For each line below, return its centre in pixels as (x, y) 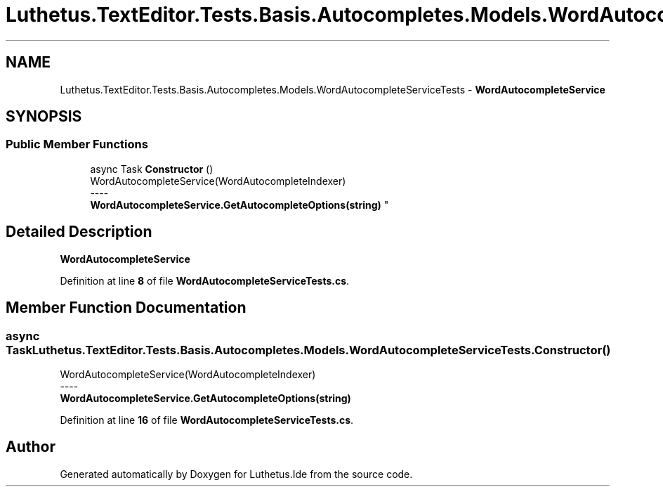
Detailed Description (79, 232)
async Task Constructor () (152, 169)
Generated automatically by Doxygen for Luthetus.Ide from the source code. (236, 474)
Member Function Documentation (126, 308)
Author (31, 447)
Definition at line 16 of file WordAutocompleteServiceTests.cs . (207, 420)
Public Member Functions (77, 144)
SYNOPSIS (44, 117)
